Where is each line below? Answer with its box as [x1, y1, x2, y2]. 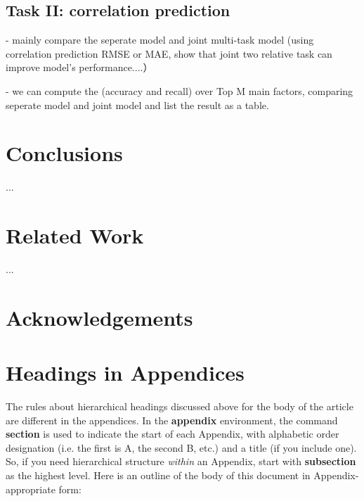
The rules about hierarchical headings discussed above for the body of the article [6, 399, 353, 414]
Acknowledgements [6, 303, 193, 331]
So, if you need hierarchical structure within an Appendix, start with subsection [6, 454, 356, 469]
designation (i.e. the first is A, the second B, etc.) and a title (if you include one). [6, 440, 357, 455]
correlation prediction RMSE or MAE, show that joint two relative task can [6, 46, 332, 61]
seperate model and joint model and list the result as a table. [6, 97, 269, 112]
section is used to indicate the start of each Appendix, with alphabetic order [6, 426, 339, 441]
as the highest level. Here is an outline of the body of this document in [6, 468, 311, 483]
